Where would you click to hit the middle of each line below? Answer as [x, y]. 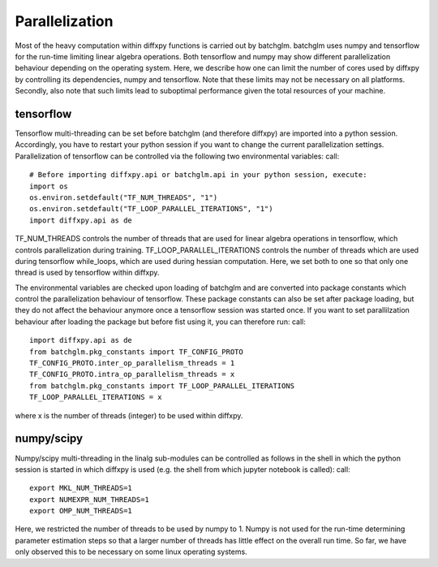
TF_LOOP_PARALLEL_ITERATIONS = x [96, 397]
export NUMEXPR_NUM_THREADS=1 [90, 499]
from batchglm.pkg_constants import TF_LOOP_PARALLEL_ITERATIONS [162, 385]
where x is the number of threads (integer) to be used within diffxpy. [129, 415]
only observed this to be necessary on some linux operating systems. [131, 552]
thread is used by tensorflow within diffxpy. [87, 273]
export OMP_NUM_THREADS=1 [81, 511]
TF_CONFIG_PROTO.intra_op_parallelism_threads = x [132, 374]
